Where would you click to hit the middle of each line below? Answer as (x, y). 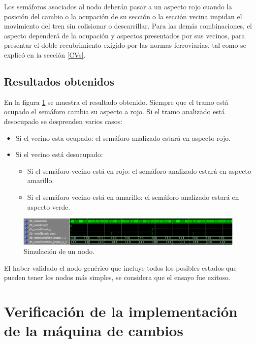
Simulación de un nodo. (59, 251)
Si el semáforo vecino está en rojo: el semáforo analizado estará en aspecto (139, 171)
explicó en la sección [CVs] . (45, 54)
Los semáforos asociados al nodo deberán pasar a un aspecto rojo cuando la (118, 6)
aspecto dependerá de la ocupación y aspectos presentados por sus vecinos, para (125, 35)
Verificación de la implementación (121, 311)
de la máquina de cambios (94, 330)
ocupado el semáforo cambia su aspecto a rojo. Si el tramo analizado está (114, 111)
